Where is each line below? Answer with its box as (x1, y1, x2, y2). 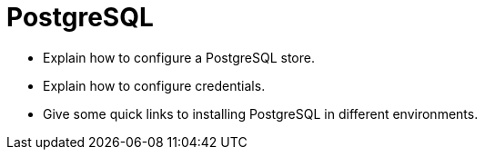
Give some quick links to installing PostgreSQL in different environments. (43, 105, 479, 122)
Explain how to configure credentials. (43, 77, 266, 93)
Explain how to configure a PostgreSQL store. (43, 49, 315, 65)
